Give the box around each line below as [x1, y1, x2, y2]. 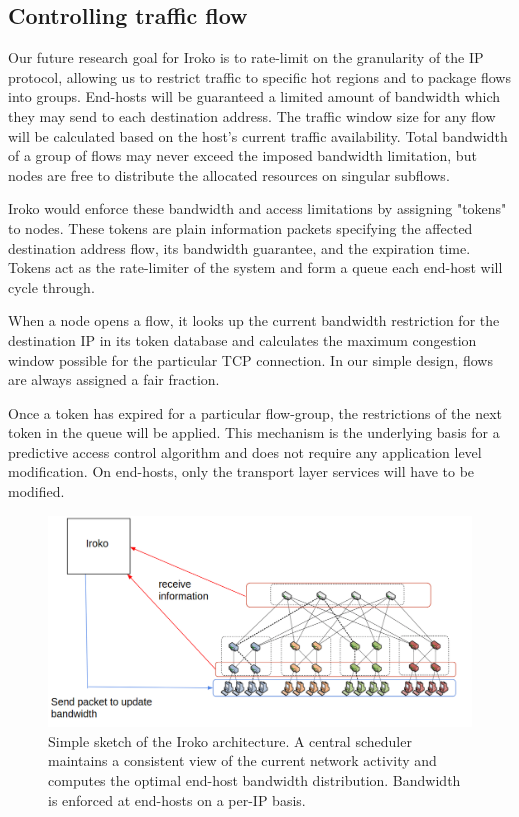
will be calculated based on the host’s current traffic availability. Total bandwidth [8, 125, 508, 146]
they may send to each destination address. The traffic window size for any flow [8, 105, 496, 126]
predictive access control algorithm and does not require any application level [8, 441, 482, 462]
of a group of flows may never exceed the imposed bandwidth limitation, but [8, 145, 477, 166]
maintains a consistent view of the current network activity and [48, 750, 437, 771]
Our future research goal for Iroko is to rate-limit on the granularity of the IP [8, 47, 484, 68]
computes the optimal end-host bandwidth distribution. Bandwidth [48, 770, 461, 791]
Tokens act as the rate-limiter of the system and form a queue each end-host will [8, 257, 503, 278]
